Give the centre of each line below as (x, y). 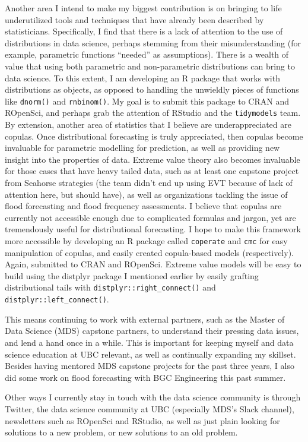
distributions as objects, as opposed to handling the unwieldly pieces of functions (152, 89)
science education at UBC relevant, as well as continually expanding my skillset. (150, 354)
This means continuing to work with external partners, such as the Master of (145, 319)
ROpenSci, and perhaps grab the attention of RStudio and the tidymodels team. (153, 113)
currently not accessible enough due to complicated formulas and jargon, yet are (150, 217)
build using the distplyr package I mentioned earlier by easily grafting (132, 275)
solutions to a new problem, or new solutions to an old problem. (121, 432)
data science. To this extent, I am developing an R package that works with (142, 78)
